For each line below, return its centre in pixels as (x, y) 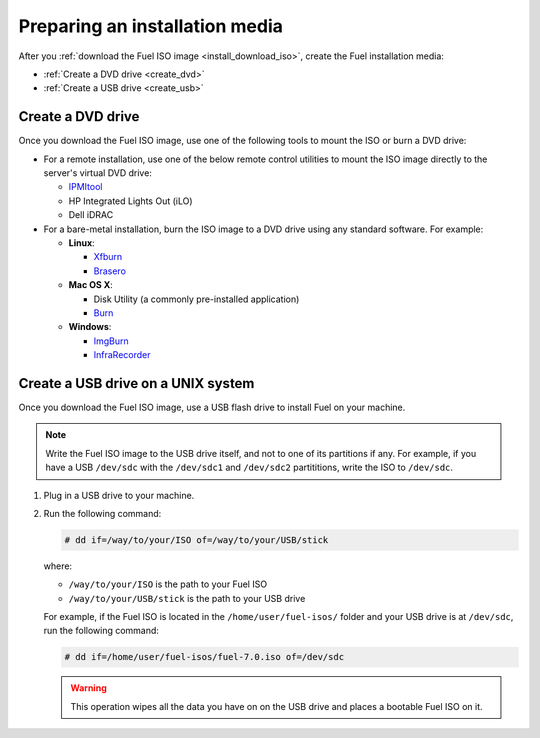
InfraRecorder (122, 355)
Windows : (90, 327)
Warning (88, 688)
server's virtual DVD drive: (97, 173)
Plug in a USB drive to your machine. (119, 495)
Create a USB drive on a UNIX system (136, 383)
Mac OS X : (91, 285)
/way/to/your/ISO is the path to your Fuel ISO (168, 584)
